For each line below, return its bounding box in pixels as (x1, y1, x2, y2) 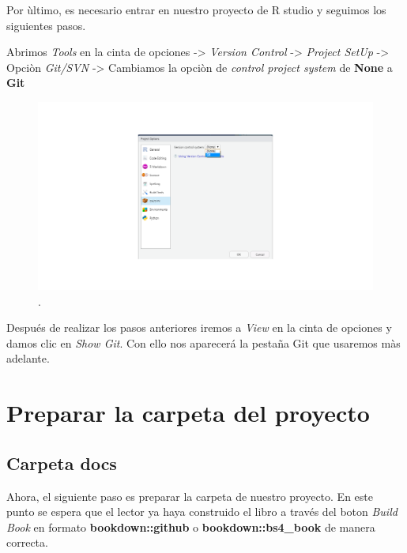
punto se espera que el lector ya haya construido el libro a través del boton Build (6, 503, 398, 520)
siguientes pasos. (6, 17, 86, 33)
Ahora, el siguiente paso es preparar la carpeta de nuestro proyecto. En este (6, 487, 373, 504)
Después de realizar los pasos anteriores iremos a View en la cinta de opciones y (6, 319, 392, 336)
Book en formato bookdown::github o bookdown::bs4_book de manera (6, 518, 375, 535)
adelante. (6, 350, 50, 367)
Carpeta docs (6, 450, 117, 475)
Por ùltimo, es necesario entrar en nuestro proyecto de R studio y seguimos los (6, 2, 386, 17)
